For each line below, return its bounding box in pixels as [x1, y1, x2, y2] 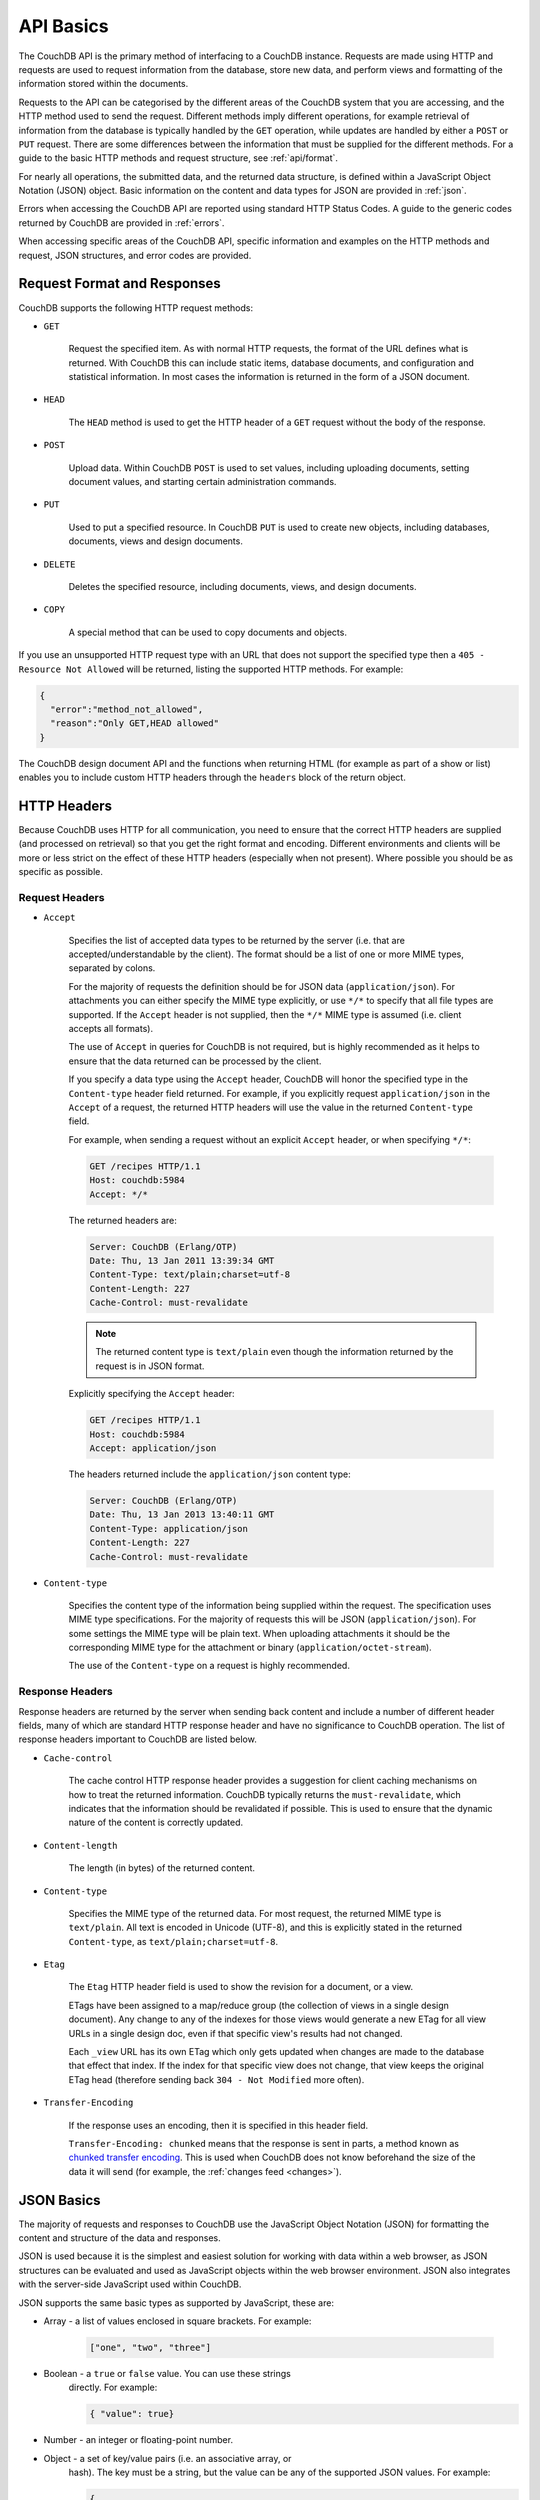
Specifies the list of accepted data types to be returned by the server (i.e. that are [68, 934, 405, 946]
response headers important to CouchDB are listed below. [18, 1733, 257, 1745]
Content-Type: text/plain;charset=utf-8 [89, 1269, 290, 1280]
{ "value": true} [89, 2408, 175, 2420]
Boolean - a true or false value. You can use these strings [43, 2367, 292, 2379]
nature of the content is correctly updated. [68, 1816, 244, 1829]
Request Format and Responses [18, 275, 222, 292]
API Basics [18, 15, 109, 37]
